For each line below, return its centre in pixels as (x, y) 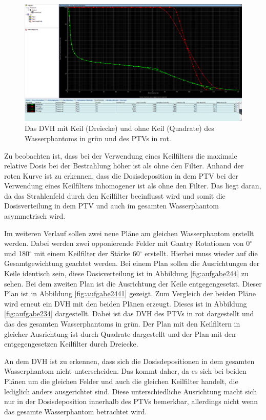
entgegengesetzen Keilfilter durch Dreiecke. (71, 344)
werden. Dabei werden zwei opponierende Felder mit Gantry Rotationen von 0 (127, 243)
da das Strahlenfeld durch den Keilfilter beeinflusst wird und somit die (115, 195)
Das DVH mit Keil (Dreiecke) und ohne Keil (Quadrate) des (119, 128)
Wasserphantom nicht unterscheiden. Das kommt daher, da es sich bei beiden (125, 371)
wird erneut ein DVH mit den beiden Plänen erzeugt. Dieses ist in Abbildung (126, 303)
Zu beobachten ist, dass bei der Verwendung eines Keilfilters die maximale (121, 155)
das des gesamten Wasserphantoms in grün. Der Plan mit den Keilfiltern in (122, 324)
